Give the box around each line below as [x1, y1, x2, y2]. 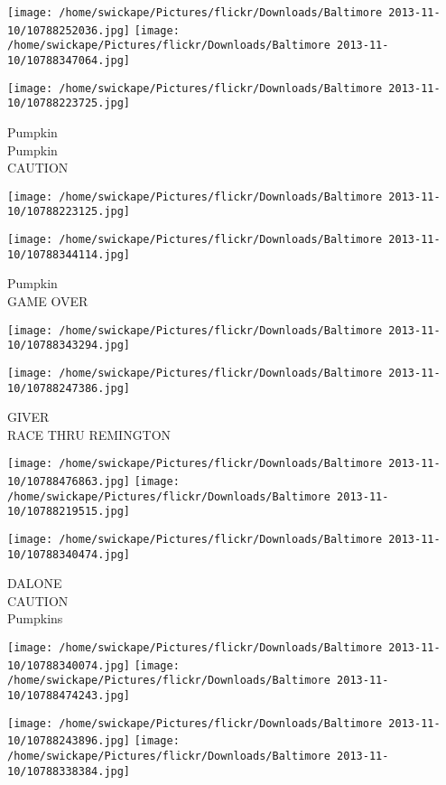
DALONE [7, 574, 62, 593]
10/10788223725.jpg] [7, 97, 131, 110]
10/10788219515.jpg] [7, 505, 131, 519]
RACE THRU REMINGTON [7, 425, 172, 444]
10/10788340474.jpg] [7, 547, 131, 561]
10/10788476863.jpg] [7, 475, 131, 488]
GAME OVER [7, 291, 88, 310]
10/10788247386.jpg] [7, 381, 131, 395]
